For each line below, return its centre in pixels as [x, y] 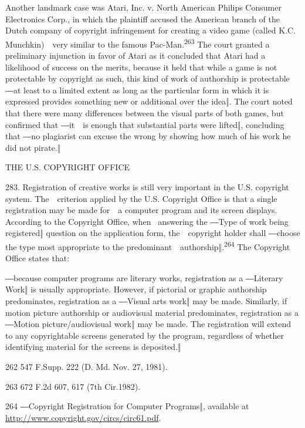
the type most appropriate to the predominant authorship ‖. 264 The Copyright [148, 245]
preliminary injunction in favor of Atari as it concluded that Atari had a [135, 55]
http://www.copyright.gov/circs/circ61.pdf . [83, 417]
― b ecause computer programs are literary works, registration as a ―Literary [144, 277]
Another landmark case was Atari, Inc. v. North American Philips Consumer [143, 7]
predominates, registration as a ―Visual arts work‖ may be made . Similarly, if [146, 300]
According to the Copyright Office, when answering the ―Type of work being [147, 221]
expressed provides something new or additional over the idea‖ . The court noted [149, 101]
